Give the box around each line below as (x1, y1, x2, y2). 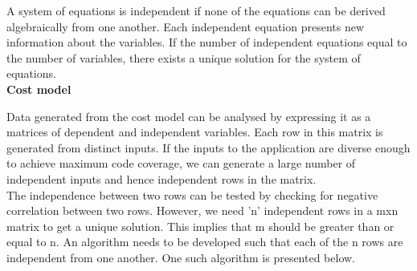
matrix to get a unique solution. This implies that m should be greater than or (6, 217, 395, 234)
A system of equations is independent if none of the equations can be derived (6, 2, 386, 18)
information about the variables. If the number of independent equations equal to (6, 34, 407, 51)
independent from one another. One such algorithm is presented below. (6, 249, 356, 265)
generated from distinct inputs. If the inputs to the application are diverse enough (6, 139, 411, 156)
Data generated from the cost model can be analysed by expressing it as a (6, 107, 371, 124)
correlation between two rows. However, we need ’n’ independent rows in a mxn (6, 202, 399, 219)
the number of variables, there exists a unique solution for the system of (6, 49, 361, 66)
